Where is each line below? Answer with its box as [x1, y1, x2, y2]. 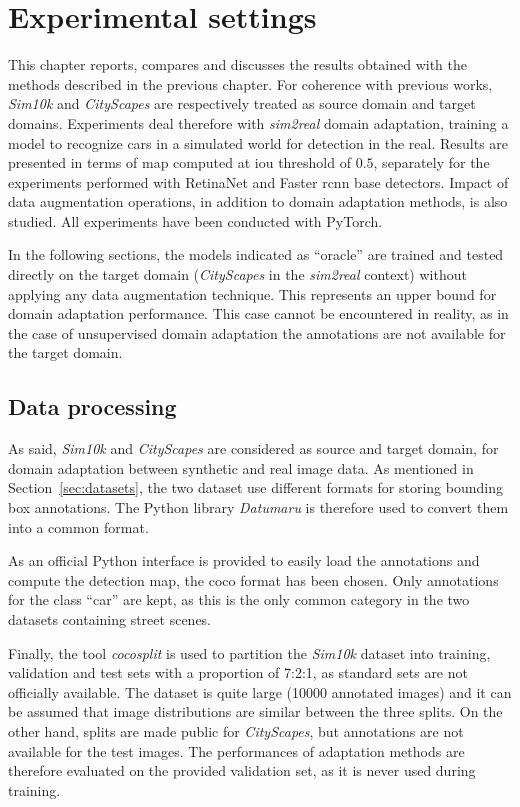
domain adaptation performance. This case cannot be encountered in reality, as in [8, 303, 509, 324]
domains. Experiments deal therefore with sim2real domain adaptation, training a [8, 112, 509, 133]
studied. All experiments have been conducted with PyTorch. [8, 210, 383, 231]
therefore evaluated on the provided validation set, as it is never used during [8, 760, 476, 781]
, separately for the [373, 152, 490, 173]
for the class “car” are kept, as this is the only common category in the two [8, 589, 470, 610]
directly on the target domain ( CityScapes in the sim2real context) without [8, 264, 467, 285]
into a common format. [8, 516, 149, 537]
